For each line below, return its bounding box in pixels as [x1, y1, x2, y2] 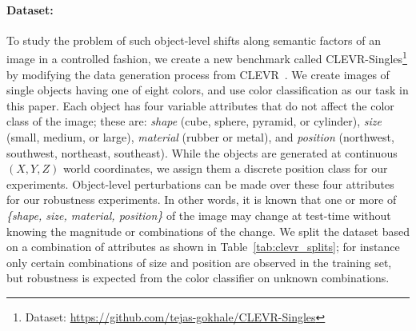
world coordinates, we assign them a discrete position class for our [62, 160, 388, 177]
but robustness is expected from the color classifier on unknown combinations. [6, 269, 390, 286]
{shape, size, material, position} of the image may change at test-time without [6, 206, 391, 223]
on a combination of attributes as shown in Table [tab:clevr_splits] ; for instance [6, 238, 400, 255]
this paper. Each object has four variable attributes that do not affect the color [6, 97, 394, 114]
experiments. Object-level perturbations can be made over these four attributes [6, 175, 394, 192]
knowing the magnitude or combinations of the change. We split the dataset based [6, 222, 410, 239]
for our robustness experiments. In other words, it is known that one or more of [6, 191, 397, 208]
